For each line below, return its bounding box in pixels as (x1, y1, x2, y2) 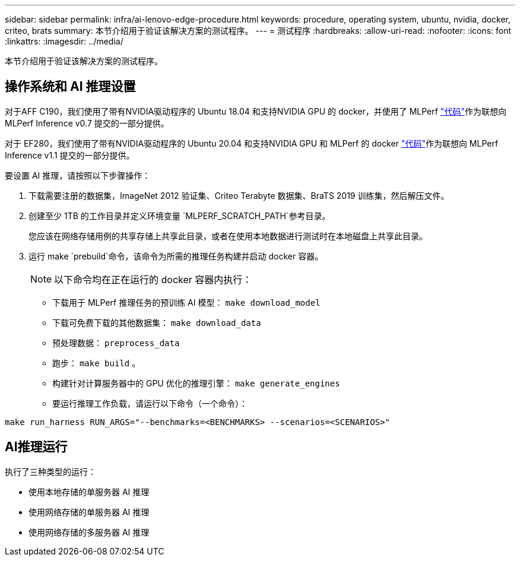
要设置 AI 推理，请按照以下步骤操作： (5, 170, 151, 180)
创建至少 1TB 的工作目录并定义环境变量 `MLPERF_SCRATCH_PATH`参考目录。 (28, 210, 331, 221)
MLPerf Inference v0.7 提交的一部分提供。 (5, 118, 169, 128)
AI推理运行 (5, 439, 68, 455)
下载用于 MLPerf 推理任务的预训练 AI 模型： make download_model (52, 297, 321, 308)
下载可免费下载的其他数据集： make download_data (52, 317, 261, 328)
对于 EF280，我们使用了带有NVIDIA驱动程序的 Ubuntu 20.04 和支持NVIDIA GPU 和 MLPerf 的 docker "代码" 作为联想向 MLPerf (5, 138, 499, 148)
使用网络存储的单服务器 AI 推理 (28, 506, 150, 517)
